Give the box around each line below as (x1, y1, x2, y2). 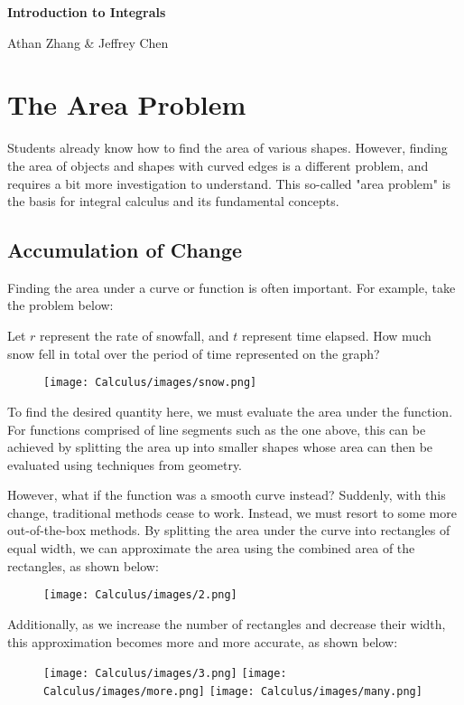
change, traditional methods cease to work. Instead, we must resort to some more (7, 503, 457, 522)
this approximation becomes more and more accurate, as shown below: (7, 632, 398, 651)
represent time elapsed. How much (241, 326, 432, 345)
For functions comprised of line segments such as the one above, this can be (7, 419, 426, 438)
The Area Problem (7, 86, 246, 123)
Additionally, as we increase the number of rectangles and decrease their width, (7, 614, 446, 633)
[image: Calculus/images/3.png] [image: (43, 667, 287, 681)
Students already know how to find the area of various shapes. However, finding (7, 138, 448, 157)
